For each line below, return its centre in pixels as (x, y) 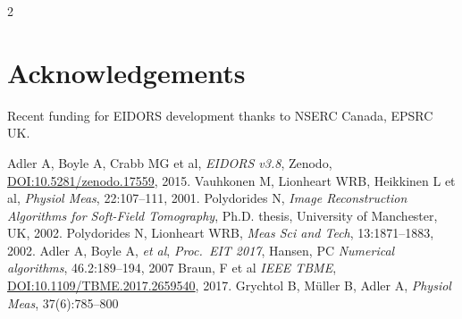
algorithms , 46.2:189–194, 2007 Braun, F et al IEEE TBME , (172, 268)
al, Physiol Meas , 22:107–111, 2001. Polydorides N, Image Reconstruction (207, 198)
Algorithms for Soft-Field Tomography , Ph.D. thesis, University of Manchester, (223, 215)
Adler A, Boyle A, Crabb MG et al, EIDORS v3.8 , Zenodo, (170, 162)
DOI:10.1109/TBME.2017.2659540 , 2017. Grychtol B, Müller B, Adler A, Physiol (229, 285)
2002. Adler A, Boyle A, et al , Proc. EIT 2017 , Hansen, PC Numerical (201, 250)
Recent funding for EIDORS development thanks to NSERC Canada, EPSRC (220, 115)
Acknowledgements (126, 72)
